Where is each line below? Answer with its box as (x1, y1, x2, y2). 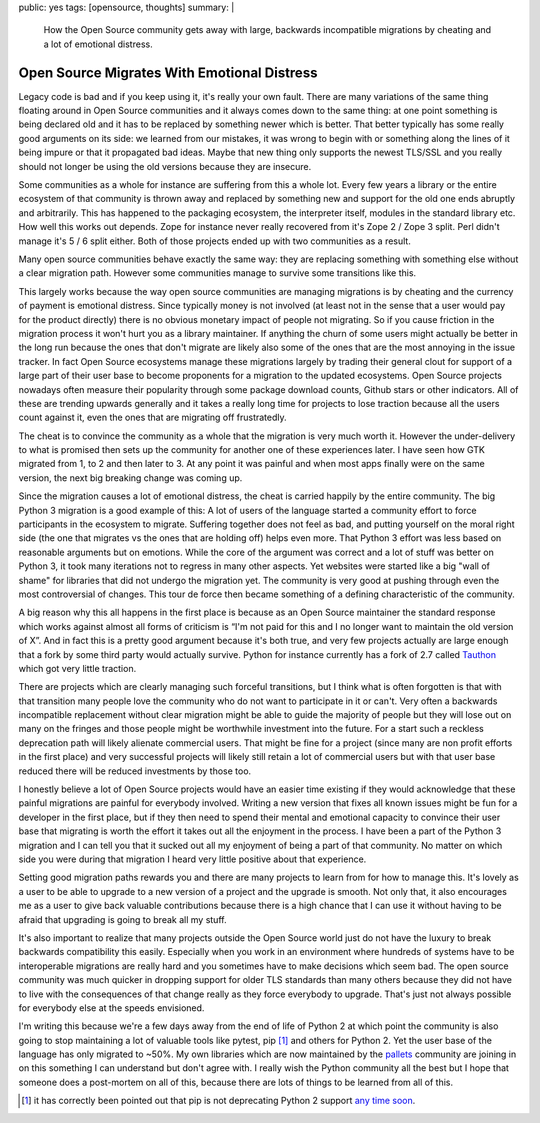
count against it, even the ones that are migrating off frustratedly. (18, 411, 287, 424)
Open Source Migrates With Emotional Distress (18, 64, 318, 81)
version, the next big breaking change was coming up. (18, 471, 243, 484)
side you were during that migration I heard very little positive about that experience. (18, 853, 367, 865)
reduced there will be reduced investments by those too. (18, 765, 252, 777)
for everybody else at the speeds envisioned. (18, 1001, 205, 1014)
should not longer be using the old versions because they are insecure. (18, 160, 312, 172)
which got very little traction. (18, 662, 137, 674)
